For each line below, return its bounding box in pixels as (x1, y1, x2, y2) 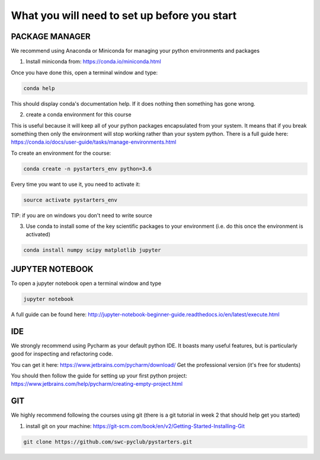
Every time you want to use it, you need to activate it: (11, 180, 140, 188)
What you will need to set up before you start (11, 9, 237, 22)
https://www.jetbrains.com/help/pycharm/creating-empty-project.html (11, 380, 183, 388)
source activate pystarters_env (23, 196, 118, 203)
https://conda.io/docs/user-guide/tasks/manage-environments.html (11, 138, 177, 145)
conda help (23, 85, 55, 91)
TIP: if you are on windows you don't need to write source (11, 211, 152, 219)
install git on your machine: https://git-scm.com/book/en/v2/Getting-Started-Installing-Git (25, 422, 245, 430)
